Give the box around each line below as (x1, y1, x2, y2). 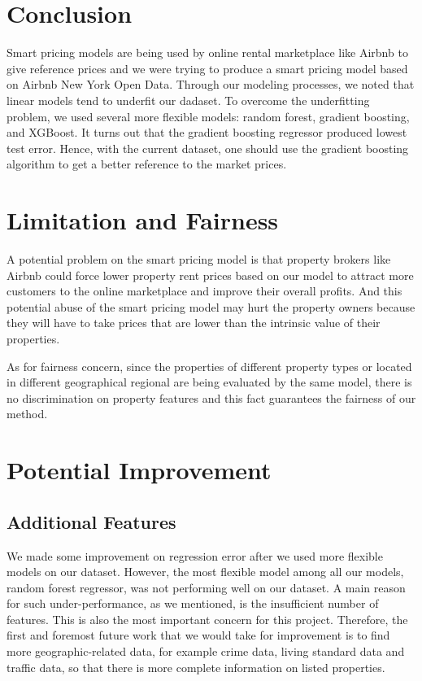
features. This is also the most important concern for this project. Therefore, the (7, 610, 408, 627)
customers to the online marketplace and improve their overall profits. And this (7, 282, 402, 299)
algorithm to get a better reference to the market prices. (7, 155, 287, 172)
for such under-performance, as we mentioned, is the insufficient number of (7, 595, 379, 612)
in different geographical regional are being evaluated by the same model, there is (7, 373, 412, 391)
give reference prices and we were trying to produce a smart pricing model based (7, 59, 408, 76)
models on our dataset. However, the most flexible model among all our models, (7, 563, 404, 580)
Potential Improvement (7, 453, 272, 487)
